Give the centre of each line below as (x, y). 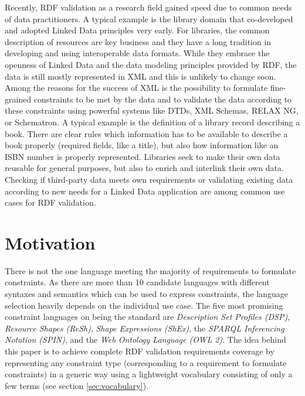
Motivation (50, 242)
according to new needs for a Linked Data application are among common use (145, 191)
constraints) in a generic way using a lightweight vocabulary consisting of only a (149, 374)
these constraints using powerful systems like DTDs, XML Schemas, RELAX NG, (152, 110)
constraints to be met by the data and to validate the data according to (163, 99)
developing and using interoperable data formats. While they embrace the (137, 53)
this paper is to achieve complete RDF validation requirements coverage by (140, 351)
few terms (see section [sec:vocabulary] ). (77, 385)
